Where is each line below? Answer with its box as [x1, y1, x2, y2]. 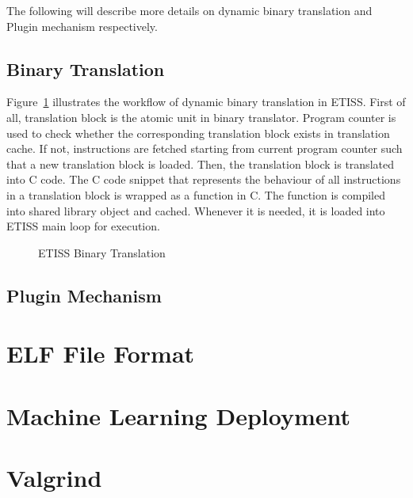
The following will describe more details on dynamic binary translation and [6, 2, 373, 18]
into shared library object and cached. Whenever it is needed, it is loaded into [6, 202, 385, 219]
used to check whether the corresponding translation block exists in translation [6, 124, 390, 141]
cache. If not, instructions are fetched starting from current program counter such [6, 140, 403, 157]
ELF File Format [6, 337, 195, 370]
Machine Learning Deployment [6, 399, 351, 431]
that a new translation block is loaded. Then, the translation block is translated [6, 155, 394, 172]
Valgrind [6, 462, 102, 494]
